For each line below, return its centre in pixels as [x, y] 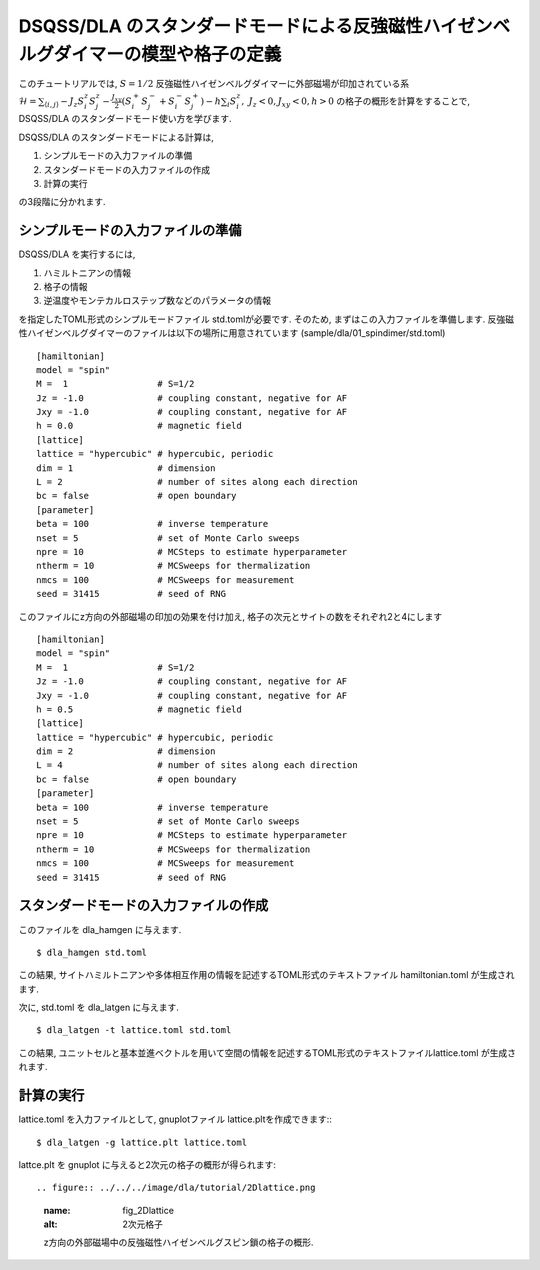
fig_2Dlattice [148, 1210]
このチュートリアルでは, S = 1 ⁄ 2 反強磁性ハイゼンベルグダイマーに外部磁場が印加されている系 [214, 84]
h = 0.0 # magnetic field [139, 426]
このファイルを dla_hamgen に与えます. [100, 929]
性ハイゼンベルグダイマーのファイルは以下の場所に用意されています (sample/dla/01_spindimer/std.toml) [232, 333]
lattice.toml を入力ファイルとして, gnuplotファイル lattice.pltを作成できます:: [175, 1119]
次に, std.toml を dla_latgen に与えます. [99, 1007]
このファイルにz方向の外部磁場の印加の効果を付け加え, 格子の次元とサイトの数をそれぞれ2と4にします [230, 616]
